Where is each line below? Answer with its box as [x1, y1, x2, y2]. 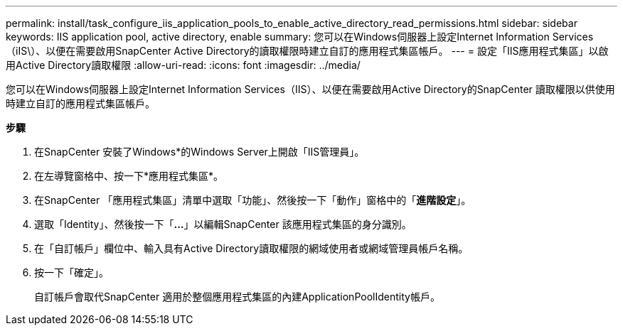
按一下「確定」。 [34, 266, 109, 278]
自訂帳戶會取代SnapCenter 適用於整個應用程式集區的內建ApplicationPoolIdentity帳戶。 [34, 291, 440, 303]
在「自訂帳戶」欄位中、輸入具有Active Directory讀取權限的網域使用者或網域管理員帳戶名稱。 [34, 242, 469, 254]
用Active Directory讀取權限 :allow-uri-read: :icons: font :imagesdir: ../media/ [6, 59, 361, 71]
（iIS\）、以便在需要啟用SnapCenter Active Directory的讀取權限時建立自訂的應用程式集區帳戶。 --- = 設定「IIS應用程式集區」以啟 [6, 45, 609, 57]
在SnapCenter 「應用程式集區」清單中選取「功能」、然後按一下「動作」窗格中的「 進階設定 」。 [34, 194, 472, 206]
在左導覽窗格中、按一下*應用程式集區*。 [34, 170, 224, 182]
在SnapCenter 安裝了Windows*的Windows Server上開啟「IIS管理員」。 [34, 146, 365, 158]
